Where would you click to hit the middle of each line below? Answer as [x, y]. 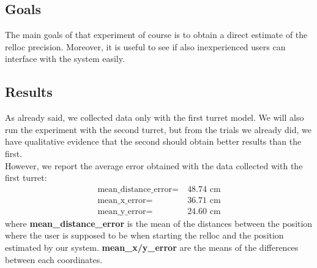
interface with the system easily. [65, 59]
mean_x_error [122, 200]
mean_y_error [122, 211]
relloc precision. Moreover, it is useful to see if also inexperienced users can [145, 46]
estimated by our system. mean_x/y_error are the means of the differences [152, 247]
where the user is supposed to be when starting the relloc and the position [144, 235]
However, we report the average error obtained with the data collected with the [154, 165]
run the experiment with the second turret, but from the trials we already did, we [158, 129]
